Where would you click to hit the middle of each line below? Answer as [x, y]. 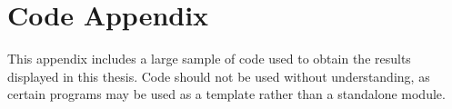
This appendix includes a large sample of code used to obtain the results [209, 59]
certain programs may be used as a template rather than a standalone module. [226, 94]
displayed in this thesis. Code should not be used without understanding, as [219, 76]
